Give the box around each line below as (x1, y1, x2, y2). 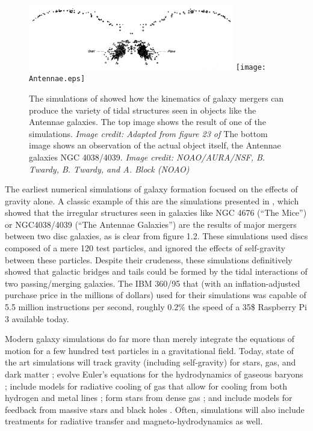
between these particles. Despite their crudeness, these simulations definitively (5, 253, 293, 266)
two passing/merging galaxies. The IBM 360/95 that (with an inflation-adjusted (5, 277, 300, 289)
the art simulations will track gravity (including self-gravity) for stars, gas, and (5, 356, 296, 368)
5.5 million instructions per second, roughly (5, 301, 165, 313)
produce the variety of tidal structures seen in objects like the (29, 103, 256, 116)
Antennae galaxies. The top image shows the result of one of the (29, 115, 266, 128)
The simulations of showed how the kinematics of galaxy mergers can (29, 91, 284, 104)
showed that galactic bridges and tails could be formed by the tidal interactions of (5, 265, 308, 278)
